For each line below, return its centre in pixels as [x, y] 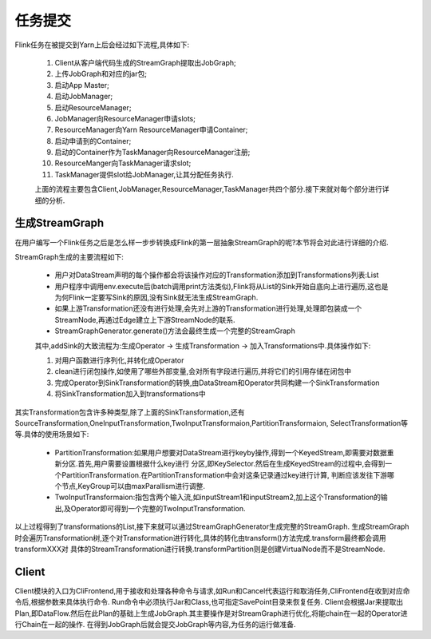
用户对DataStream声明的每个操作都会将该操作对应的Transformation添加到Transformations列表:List [217, 275]
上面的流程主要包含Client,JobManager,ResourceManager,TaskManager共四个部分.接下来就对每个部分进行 [209, 189]
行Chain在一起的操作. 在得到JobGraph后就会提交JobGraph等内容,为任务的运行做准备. [155, 624]
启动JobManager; [84, 97]
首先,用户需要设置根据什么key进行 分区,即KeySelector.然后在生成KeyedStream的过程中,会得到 [231, 464]
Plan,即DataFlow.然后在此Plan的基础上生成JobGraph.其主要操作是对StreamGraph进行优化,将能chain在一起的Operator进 [212, 613]
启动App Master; [82, 85]
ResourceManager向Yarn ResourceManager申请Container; [151, 130]
